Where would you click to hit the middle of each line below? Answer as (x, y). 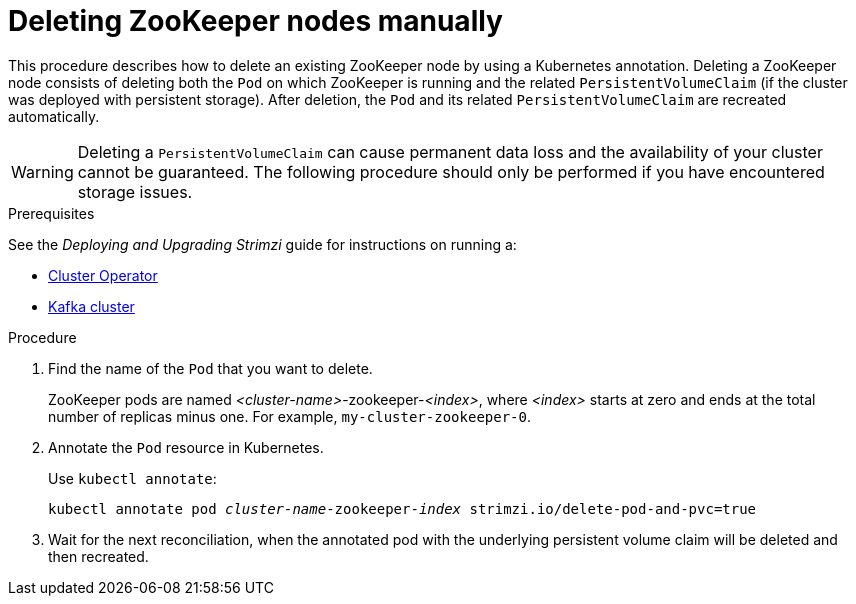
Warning (42, 171)
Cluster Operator (103, 275)
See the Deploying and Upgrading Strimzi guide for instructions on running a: (262, 244)
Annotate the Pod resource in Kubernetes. (186, 447)
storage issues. (135, 191)
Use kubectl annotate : (132, 478)
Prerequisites (51, 213)
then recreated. (98, 556)
